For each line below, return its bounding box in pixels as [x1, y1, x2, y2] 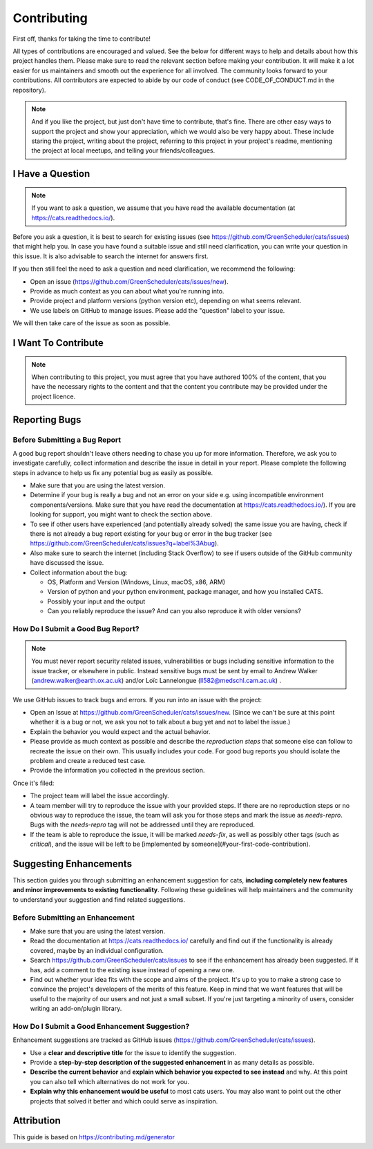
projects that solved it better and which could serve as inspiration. [30, 1097, 218, 1105]
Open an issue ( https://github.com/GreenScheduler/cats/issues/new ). [30, 277, 229, 286]
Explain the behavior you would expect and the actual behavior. [30, 727, 211, 735]
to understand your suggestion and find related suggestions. [12, 895, 186, 904]
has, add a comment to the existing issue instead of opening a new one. [30, 965, 235, 974]
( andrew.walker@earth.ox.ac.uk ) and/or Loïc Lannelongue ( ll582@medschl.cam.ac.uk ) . [31, 677, 282, 685]
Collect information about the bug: [30, 568, 128, 577]
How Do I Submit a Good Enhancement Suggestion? [12, 1021, 190, 1031]
